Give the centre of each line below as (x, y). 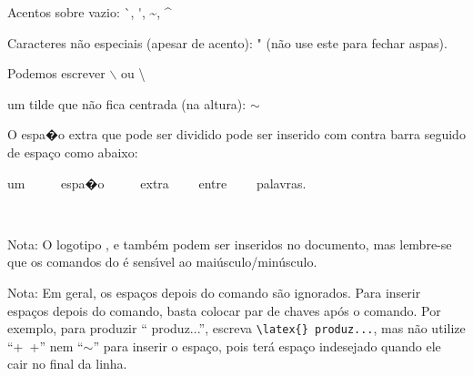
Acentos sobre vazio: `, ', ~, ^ (90, 12)
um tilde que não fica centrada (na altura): (127, 103)
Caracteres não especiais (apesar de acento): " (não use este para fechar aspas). (227, 42)
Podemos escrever (56, 73)
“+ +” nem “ (45, 346)
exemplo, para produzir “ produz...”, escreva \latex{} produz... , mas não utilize (236, 328)
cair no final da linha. (67, 364)
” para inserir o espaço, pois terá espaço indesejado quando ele (267, 346)
